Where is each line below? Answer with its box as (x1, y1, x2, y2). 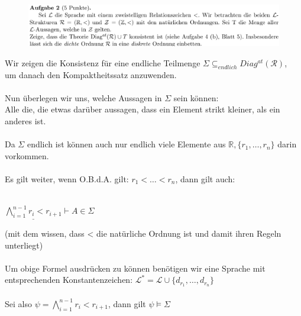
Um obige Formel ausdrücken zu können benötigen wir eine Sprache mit (5, 262, 266, 274)
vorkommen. (5, 149, 49, 162)
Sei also (5, 297, 32, 309)
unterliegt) (5, 238, 43, 251)
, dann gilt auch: (175, 172, 235, 185)
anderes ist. (5, 114, 46, 127)
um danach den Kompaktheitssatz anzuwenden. (5, 68, 177, 80)
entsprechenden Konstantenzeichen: (5, 273, 133, 286)
